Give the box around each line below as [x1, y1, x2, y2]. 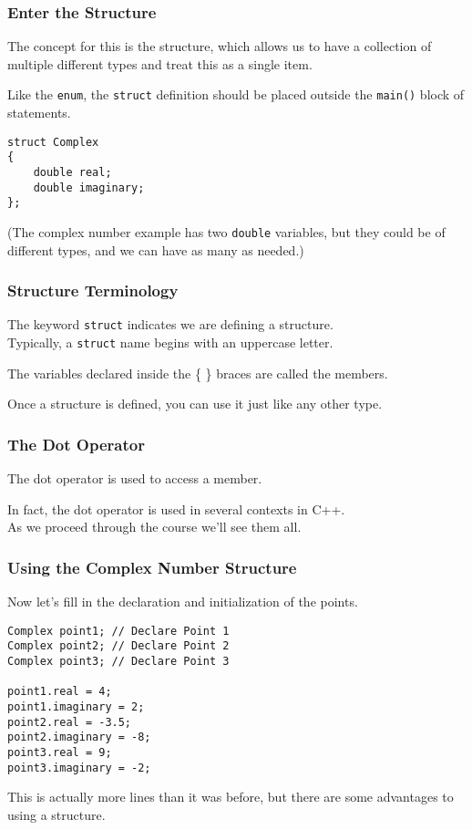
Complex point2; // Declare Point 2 [7, 639, 230, 653]
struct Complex [7, 135, 99, 149]
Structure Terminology [7, 279, 179, 302]
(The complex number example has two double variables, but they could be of [7, 222, 446, 241]
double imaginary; [33, 181, 145, 194]
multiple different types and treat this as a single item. [7, 54, 313, 73]
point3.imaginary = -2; [7, 761, 151, 774]
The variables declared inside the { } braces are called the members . [7, 363, 388, 382]
